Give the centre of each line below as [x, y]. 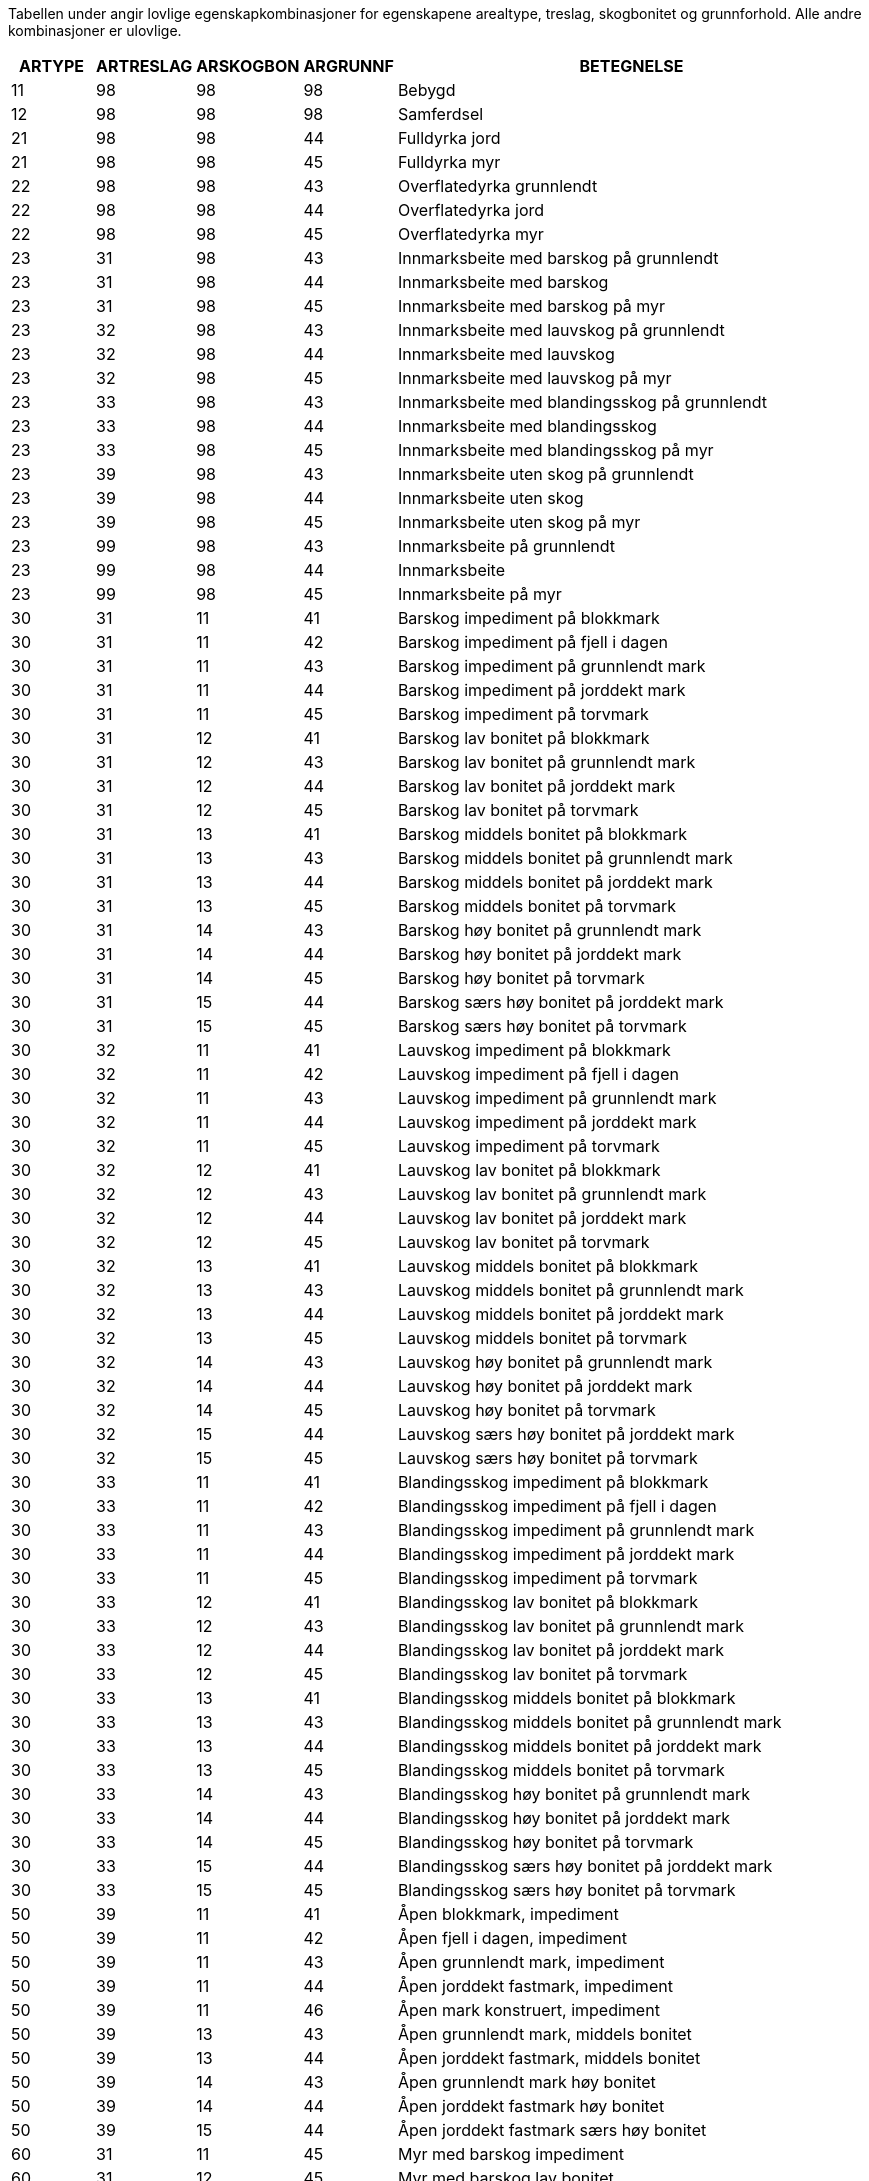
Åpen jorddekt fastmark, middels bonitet [549, 2058]
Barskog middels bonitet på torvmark [537, 906]
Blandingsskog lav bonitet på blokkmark [548, 1602]
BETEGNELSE [631, 66]
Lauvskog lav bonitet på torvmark [523, 1242]
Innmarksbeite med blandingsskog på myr [555, 450]
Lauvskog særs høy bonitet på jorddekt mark [566, 1434]
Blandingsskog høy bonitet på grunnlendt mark [574, 1794]
